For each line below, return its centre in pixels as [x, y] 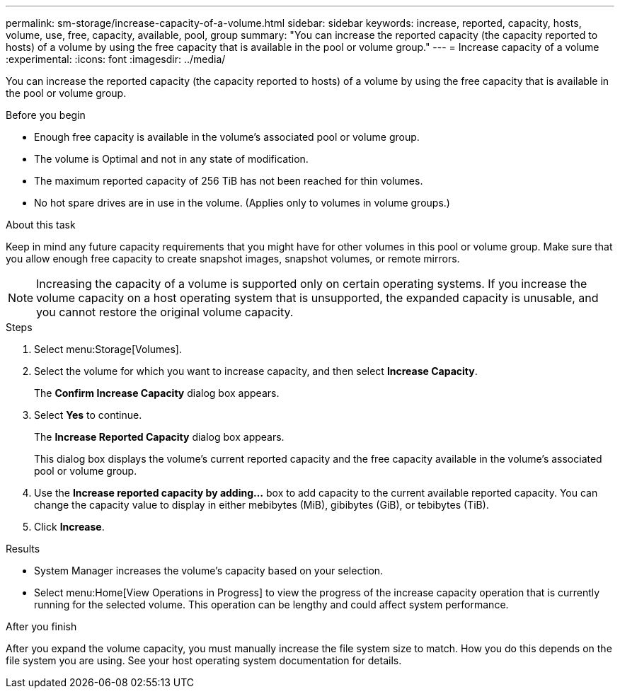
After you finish [41, 626]
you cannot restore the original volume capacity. [165, 312]
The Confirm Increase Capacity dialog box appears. [157, 393]
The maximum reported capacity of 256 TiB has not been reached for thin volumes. [229, 181]
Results [23, 549]
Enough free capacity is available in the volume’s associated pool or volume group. [227, 137]
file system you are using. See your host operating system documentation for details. [204, 660]
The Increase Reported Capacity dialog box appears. [159, 437]
